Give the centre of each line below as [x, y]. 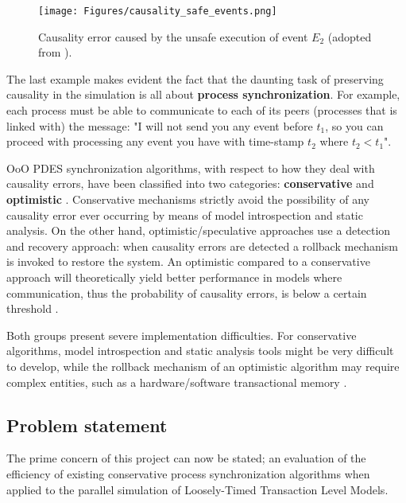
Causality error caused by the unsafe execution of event [173, 36]
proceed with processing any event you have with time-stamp [155, 141]
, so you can [354, 125]
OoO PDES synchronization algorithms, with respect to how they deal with [191, 168]
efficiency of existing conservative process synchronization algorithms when [188, 473]
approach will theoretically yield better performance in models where [174, 277]
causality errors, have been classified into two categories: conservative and [190, 183]
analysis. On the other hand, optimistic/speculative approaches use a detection [199, 230]
